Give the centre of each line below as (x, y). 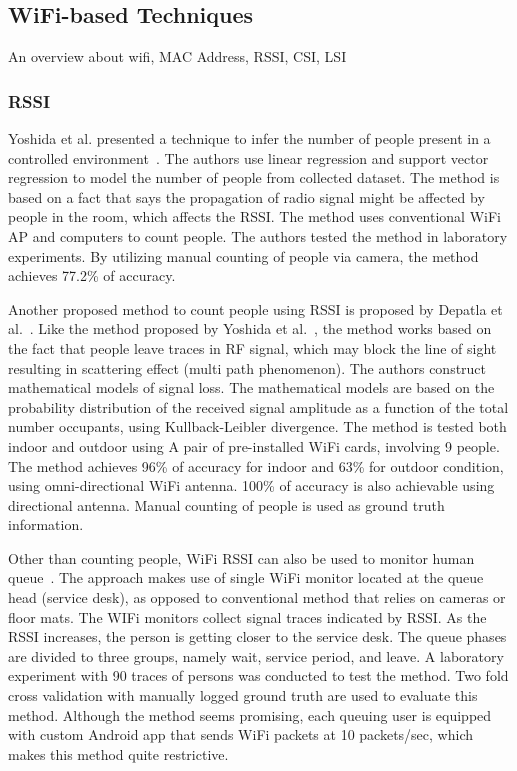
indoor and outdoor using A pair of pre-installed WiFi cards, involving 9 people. (254, 445)
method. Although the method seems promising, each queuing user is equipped (250, 714)
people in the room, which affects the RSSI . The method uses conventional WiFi (254, 216)
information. (46, 524)
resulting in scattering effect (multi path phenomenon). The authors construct (247, 367)
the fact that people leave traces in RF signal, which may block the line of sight (252, 347)
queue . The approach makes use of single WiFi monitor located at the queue (246, 577)
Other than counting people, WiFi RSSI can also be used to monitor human (241, 557)
